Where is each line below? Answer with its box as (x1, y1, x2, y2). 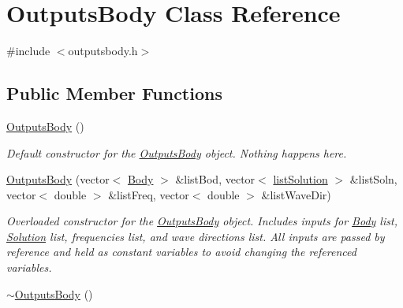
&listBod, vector (175, 171, 256, 187)
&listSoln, (349, 171, 397, 187)
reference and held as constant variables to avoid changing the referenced (6, 243, 356, 260)
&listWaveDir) (261, 186, 331, 202)
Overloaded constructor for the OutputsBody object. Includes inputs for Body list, (6, 213, 397, 229)
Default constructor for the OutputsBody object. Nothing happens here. (6, 144, 347, 161)
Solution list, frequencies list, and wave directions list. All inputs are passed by (6, 228, 385, 244)
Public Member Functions (6, 81, 222, 106)
